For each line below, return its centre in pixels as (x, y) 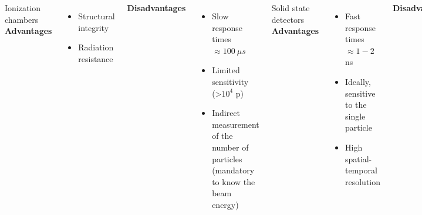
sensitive (360, 93)
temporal (361, 170)
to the (356, 105)
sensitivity (230, 81)
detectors (288, 19)
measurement (236, 124)
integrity (94, 27)
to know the (234, 181)
